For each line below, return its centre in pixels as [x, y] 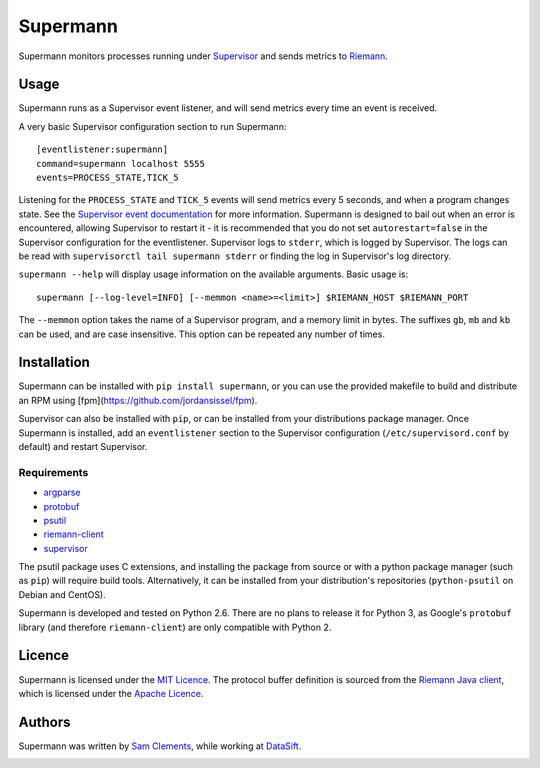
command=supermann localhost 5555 [120, 163]
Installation [54, 362]
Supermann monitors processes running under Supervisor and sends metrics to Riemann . [203, 56]
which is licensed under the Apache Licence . [111, 693]
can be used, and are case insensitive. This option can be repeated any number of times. [201, 334]
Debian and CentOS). [62, 594]
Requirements [53, 472]
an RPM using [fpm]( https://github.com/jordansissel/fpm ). [138, 400]
